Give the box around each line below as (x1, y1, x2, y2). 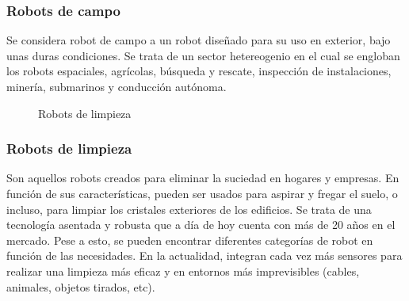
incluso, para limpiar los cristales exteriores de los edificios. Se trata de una (6, 200, 372, 217)
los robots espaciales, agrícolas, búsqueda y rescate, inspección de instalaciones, (6, 63, 392, 79)
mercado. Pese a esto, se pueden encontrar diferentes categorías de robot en (6, 231, 373, 248)
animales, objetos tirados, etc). (6, 278, 155, 295)
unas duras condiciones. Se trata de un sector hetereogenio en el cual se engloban (6, 47, 400, 63)
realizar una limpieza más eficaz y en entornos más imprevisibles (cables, (6, 262, 360, 279)
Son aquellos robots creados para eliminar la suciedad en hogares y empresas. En (6, 170, 399, 186)
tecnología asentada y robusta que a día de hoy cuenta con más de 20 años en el (6, 216, 396, 233)
